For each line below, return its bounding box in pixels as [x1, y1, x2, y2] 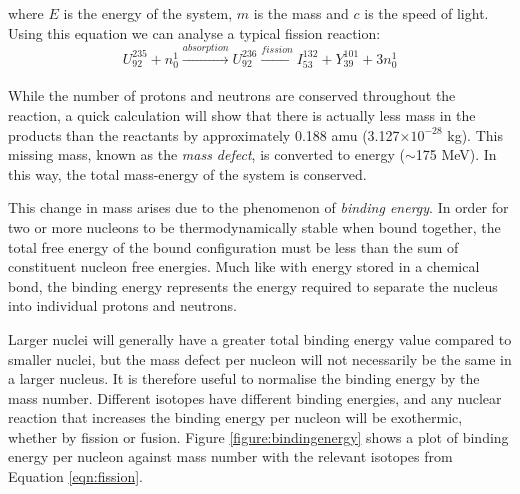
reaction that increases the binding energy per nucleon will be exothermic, [8, 407, 463, 428]
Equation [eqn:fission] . [8, 466, 143, 487]
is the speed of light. [364, 3, 489, 23]
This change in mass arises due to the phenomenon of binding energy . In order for [8, 197, 509, 218]
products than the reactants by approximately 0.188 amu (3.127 [8, 124, 400, 145]
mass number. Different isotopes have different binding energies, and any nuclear [8, 387, 502, 408]
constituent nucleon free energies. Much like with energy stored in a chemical [8, 256, 480, 277]
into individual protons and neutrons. [8, 295, 237, 316]
